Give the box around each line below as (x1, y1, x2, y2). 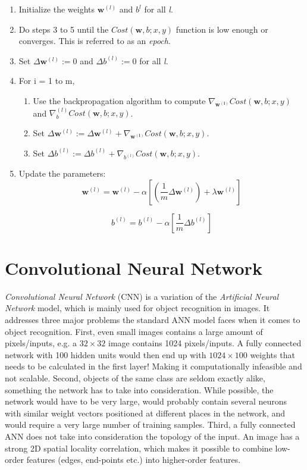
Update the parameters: (18, 167, 106, 180)
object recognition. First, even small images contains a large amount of (5, 325, 263, 337)
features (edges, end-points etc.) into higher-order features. (26, 453, 241, 466)
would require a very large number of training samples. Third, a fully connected (5, 418, 296, 431)
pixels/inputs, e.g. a (5, 337, 77, 349)
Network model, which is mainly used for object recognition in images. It (5, 302, 270, 314)
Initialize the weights (18, 3, 95, 15)
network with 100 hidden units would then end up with (5, 348, 206, 361)
